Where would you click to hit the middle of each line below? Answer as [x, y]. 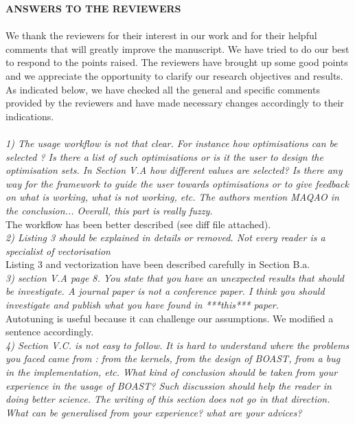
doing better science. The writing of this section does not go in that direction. [168, 399]
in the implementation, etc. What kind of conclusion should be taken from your [172, 372]
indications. [30, 116]
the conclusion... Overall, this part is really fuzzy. [109, 210]
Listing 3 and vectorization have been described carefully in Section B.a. [158, 264]
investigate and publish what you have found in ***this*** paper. [142, 305]
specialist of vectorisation [58, 250]
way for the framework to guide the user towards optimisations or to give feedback [177, 183]
